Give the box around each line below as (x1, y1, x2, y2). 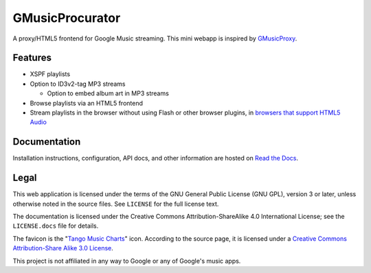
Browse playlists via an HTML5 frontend (30, 99, 144, 107)
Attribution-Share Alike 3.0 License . (12, 244, 113, 252)
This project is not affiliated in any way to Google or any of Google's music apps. (12, 257, 241, 265)
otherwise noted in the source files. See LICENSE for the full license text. (12, 200, 219, 208)
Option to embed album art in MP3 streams (47, 89, 170, 97)
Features (12, 52, 52, 64)
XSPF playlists (30, 70, 71, 78)
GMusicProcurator (12, 10, 121, 25)
